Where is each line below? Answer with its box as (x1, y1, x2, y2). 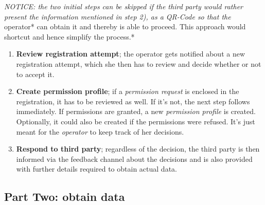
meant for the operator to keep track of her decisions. (16, 126, 184, 137)
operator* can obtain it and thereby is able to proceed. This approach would (4, 21, 246, 32)
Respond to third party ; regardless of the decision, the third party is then (16, 143, 260, 154)
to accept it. (16, 68, 55, 79)
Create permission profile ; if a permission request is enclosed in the (16, 86, 239, 97)
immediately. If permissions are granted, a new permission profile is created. (16, 106, 256, 117)
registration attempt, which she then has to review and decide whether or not (16, 58, 261, 69)
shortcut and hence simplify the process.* (4, 31, 135, 42)
